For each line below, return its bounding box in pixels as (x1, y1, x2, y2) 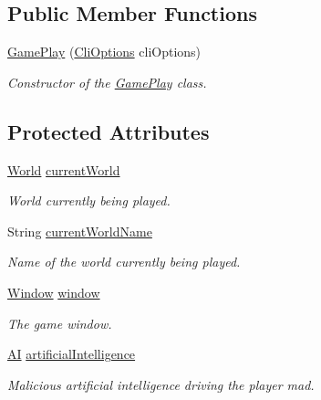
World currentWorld (7, 160, 120, 179)
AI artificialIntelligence (7, 344, 136, 363)
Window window (7, 282, 100, 301)
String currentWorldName (7, 221, 152, 240)
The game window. (7, 313, 112, 332)
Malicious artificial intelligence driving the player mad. (7, 374, 315, 394)
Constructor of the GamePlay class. (7, 72, 207, 91)
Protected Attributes (7, 117, 210, 145)
